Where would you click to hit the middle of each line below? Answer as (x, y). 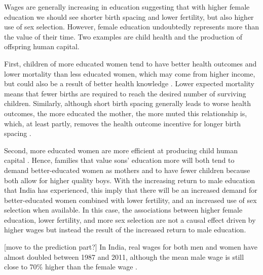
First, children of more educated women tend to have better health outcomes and (130, 63)
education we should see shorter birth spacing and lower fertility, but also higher (129, 16)
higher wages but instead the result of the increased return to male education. (125, 230)
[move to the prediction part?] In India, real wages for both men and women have (131, 247)
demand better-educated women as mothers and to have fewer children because (127, 170)
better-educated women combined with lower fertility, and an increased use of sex (130, 200)
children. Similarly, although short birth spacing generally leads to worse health (128, 103)
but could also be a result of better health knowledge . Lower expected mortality (129, 83)
